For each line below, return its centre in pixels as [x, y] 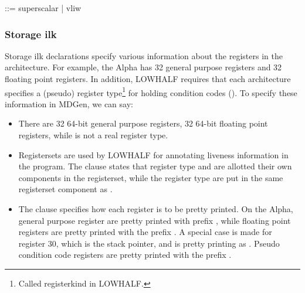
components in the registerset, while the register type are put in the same [151, 177]
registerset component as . [65, 189]
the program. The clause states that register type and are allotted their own [155, 166]
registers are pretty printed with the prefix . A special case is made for [145, 232]
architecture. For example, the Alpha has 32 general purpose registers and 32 [143, 67]
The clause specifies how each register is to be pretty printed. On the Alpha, [156, 209]
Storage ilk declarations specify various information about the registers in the [144, 55]
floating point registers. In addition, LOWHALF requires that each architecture [148, 79]
